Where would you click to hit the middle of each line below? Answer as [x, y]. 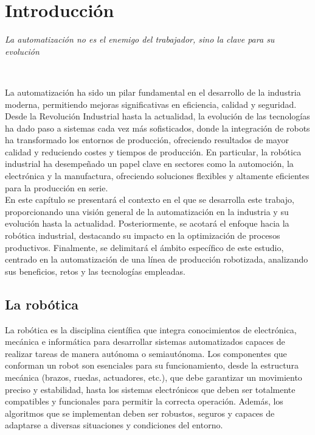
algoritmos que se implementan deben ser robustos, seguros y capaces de [140, 413]
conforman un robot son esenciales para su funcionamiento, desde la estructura [152, 365]
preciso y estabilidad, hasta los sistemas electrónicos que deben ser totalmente [150, 389]
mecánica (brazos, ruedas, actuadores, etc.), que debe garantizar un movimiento [154, 377]
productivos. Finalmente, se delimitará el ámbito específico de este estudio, [144, 247]
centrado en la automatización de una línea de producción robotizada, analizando [157, 259]
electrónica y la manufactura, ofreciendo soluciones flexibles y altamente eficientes [157, 176]
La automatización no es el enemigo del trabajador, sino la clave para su [140, 39]
